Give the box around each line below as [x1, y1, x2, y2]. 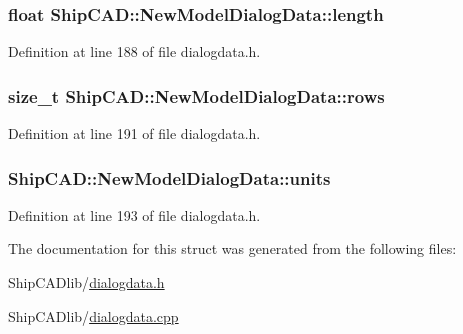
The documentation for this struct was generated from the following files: [8, 238, 457, 259]
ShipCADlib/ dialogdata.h [8, 272, 165, 293]
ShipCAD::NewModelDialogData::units [8, 165, 331, 190]
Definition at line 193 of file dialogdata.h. [8, 204, 261, 225]
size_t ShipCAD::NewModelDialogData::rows [8, 83, 385, 108]
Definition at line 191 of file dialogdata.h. [8, 123, 261, 144]
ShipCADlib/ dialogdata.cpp [8, 305, 179, 326]
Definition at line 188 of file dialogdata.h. [8, 41, 261, 62]
